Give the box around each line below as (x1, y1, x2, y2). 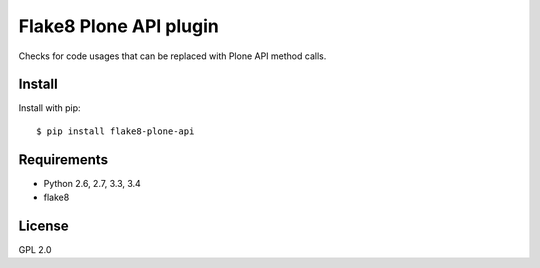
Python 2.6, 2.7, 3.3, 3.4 (43, 177, 142, 189)
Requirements (18, 151, 109, 168)
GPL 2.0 (18, 244, 52, 256)
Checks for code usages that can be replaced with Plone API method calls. (18, 50, 327, 62)
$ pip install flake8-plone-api (36, 125, 195, 137)
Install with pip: (18, 102, 81, 114)
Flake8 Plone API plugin (18, 15, 219, 37)
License (18, 217, 69, 234)
